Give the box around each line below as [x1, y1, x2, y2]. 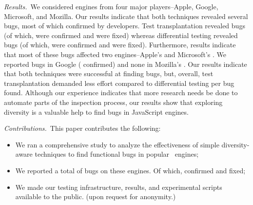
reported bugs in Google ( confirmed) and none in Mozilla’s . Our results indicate [4, 59, 247, 69]
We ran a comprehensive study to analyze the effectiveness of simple [15, 139, 219, 149]
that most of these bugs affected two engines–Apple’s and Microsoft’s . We [4, 49, 226, 59]
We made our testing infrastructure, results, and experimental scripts [15, 182, 222, 192]
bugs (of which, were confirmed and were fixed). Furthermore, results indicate [4, 40, 236, 50]
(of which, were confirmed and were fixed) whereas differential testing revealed [4, 30, 238, 40]
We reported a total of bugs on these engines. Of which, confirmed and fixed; [15, 165, 246, 175]
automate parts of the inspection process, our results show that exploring [4, 97, 223, 107]
